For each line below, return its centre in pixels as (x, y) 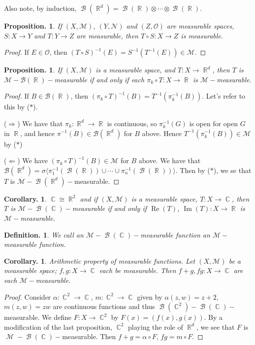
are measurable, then (107, 35)
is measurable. (202, 35)
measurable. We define (38, 317)
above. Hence (162, 133)
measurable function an (175, 234)
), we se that (232, 170)
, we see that (216, 327)
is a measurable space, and (135, 70)
